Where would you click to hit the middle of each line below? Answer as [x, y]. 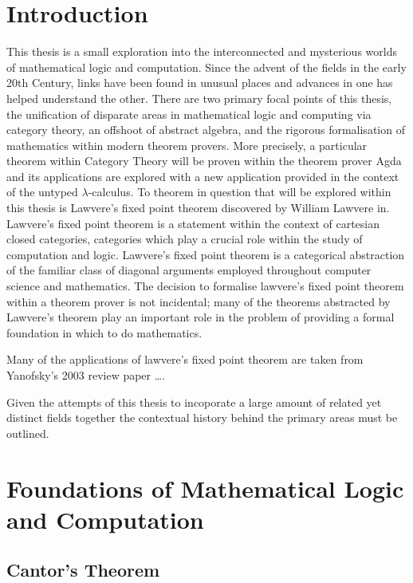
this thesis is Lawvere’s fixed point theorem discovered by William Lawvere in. [198, 208]
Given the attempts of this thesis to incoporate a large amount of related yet [194, 402]
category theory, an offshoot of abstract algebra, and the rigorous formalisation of [206, 130]
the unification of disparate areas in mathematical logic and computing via [189, 114]
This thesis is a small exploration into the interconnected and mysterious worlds [202, 51]
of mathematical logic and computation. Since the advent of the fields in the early [206, 67]
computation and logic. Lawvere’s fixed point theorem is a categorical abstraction [206, 254]
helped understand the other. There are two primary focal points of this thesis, [199, 98]
